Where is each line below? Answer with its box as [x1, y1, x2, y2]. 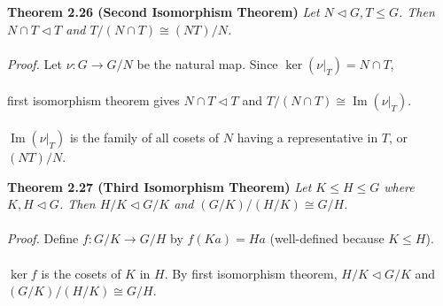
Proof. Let [7, 54, 62, 73]
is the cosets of [41, 264, 121, 282]
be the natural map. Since [136, 54, 278, 73]
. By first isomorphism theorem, [164, 264, 338, 282]
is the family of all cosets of [69, 127, 220, 146]
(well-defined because [269, 229, 385, 248]
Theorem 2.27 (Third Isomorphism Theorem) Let [7, 177, 312, 195]
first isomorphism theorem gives [7, 91, 180, 110]
